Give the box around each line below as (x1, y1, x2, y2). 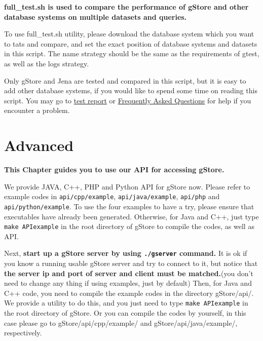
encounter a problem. (4, 105, 70, 116)
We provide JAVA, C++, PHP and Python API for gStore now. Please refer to (4, 181, 250, 192)
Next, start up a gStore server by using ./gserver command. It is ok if (4, 248, 247, 258)
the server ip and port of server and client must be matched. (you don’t (4, 268, 253, 278)
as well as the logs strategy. (4, 58, 89, 68)
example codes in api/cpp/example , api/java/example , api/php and (4, 191, 220, 202)
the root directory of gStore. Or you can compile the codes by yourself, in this (4, 308, 246, 318)
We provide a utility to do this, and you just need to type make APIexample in (4, 297, 248, 308)
